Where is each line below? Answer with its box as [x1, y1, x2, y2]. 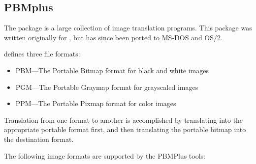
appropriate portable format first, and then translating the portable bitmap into [4, 124, 246, 135]
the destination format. [4, 134, 74, 144]
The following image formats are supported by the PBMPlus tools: [4, 150, 205, 161]
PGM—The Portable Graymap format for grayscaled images [15, 82, 198, 92]
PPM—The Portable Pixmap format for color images [15, 98, 176, 109]
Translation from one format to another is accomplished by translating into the [4, 114, 243, 125]
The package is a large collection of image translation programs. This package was [4, 23, 252, 33]
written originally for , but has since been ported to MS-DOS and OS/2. [4, 32, 223, 42]
